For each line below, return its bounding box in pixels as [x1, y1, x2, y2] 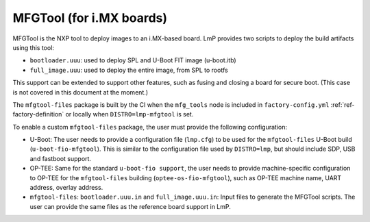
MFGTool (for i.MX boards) [12, 10, 168, 25]
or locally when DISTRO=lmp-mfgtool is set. [65, 110, 194, 119]
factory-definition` [12, 110, 64, 119]
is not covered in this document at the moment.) [12, 88, 149, 96]
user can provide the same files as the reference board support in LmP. [29, 202, 231, 210]
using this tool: [12, 43, 55, 51]
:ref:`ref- [330, 100, 355, 109]
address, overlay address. [29, 184, 103, 192]
